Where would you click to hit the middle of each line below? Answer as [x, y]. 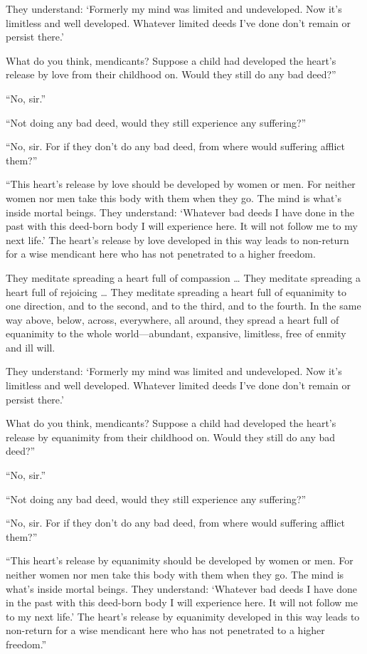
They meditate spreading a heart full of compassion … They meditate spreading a [183, 277]
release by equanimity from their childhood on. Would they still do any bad [171, 437]
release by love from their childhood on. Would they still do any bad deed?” [171, 74]
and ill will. [31, 347]
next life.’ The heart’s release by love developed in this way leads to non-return [177, 239]
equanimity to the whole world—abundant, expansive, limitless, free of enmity [176, 333]
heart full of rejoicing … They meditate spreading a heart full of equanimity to [176, 291]
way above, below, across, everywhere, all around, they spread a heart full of [172, 319]
